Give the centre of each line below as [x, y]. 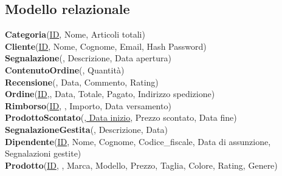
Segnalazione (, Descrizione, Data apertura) [88, 58]
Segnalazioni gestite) [43, 153]
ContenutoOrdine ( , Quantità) [65, 69]
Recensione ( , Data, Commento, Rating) [82, 82]
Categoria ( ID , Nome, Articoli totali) [75, 34]
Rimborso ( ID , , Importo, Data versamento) [88, 105]
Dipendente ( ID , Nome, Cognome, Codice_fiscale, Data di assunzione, [138, 141]
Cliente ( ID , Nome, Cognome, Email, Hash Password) [106, 46]
